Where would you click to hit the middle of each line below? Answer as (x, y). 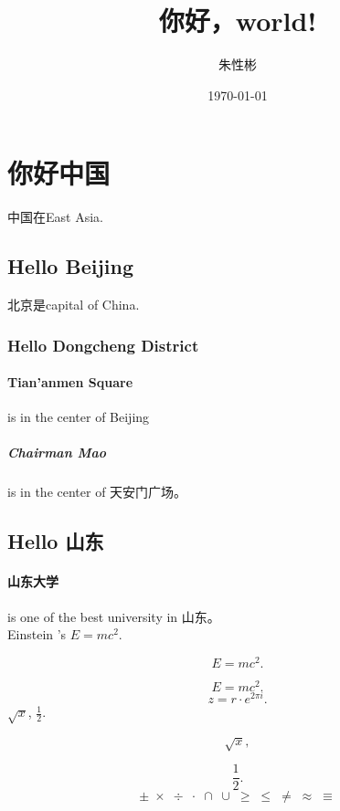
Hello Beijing (70, 266)
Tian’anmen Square (70, 382)
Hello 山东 (56, 541)
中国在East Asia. (55, 217)
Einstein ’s (37, 634)
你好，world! (238, 21)
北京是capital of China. (74, 305)
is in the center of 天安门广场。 (97, 492)
